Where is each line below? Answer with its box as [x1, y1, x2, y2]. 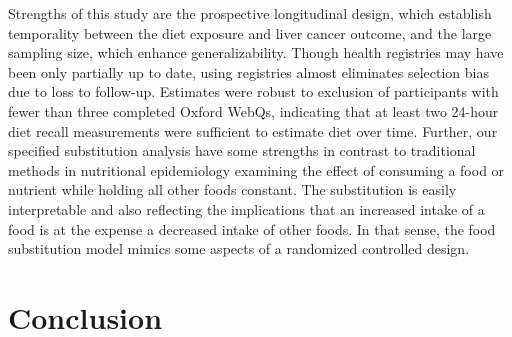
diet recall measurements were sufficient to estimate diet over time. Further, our [8, 120, 498, 141]
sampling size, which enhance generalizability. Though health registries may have [8, 42, 504, 63]
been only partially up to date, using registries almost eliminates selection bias [8, 61, 489, 82]
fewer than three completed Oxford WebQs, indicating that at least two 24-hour [8, 100, 499, 121]
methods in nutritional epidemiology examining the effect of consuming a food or [8, 159, 505, 180]
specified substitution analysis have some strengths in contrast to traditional [8, 140, 476, 161]
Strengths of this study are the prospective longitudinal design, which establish [8, 3, 492, 23]
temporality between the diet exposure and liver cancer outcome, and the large [8, 22, 492, 43]
